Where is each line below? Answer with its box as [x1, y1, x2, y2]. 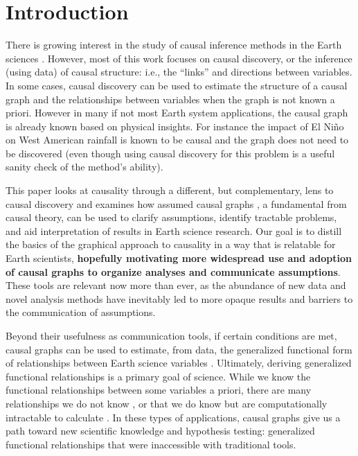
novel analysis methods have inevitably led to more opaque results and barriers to [6, 291, 353, 306]
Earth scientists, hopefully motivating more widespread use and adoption [6, 251, 352, 265]
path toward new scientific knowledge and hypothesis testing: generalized [6, 423, 315, 438]
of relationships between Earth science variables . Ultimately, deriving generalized [6, 356, 352, 370]
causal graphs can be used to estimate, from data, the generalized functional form [6, 342, 352, 356]
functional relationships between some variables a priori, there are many [6, 383, 312, 397]
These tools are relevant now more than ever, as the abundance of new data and [6, 278, 346, 292]
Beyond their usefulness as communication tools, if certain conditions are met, [6, 328, 337, 342]
